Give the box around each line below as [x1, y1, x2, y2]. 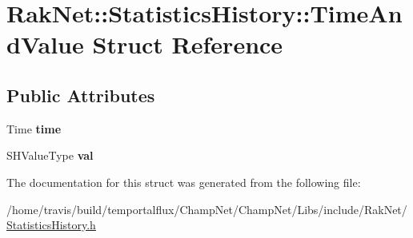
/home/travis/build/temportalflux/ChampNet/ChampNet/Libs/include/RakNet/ [6, 200, 407, 217]
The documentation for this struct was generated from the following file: [6, 173, 361, 190]
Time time [6, 120, 62, 137]
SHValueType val [6, 147, 94, 164]
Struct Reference [92, 28, 283, 61]
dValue [6, 28, 84, 61]
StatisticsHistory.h [6, 216, 96, 233]
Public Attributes [6, 82, 155, 107]
